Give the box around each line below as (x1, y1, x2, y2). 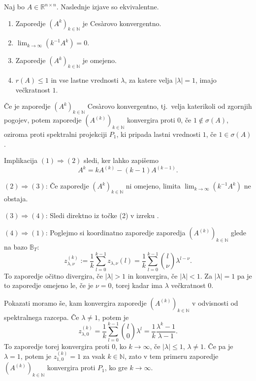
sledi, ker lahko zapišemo (84, 155, 159, 165)
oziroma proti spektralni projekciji (4, 128, 107, 139)
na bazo (4, 241, 28, 252)
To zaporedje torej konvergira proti (4, 341, 110, 351)
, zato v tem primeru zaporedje (124, 350, 219, 361)
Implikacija (4, 155, 38, 165)
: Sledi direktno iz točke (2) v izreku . (45, 210, 159, 220)
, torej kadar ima (111, 280, 163, 290)
